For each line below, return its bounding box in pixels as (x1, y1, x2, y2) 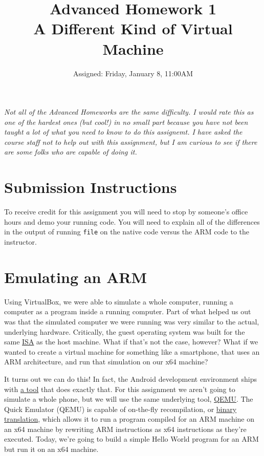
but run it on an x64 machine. (4, 444, 99, 454)
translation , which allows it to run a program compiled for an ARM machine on (4, 414, 255, 424)
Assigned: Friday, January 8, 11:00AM (73, 68, 193, 78)
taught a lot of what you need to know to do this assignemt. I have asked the (4, 126, 243, 137)
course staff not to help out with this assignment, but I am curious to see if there (4, 136, 257, 147)
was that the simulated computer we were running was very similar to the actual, (4, 316, 259, 327)
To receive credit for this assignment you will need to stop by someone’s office (4, 206, 248, 217)
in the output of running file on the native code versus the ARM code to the (4, 226, 250, 237)
